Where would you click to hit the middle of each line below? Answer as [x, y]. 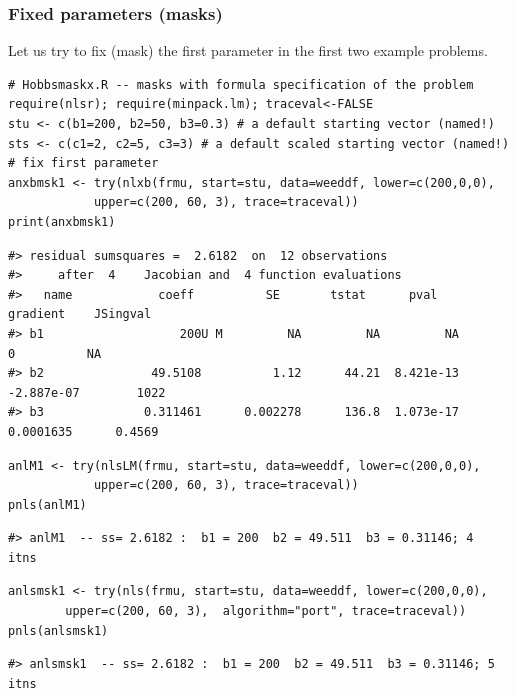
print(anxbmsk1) [62, 221]
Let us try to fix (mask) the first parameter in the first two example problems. [248, 50]
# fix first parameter [83, 163]
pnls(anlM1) [47, 504]
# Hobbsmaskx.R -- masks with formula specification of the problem [241, 84]
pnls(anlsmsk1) [58, 630]
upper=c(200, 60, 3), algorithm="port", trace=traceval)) [266, 611]
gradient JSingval [80, 314]
